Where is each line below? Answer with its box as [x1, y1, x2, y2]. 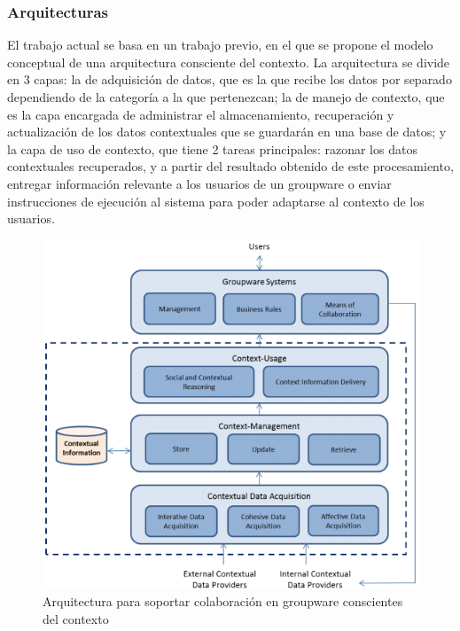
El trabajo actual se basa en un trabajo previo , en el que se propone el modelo [7, 35, 433, 54]
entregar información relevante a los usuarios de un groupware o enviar [7, 174, 392, 192]
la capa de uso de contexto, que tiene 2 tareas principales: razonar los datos [7, 139, 417, 158]
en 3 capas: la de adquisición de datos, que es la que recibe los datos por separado [7, 70, 452, 89]
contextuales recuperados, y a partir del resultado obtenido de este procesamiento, [7, 157, 454, 175]
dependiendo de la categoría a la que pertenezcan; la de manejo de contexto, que [7, 88, 445, 105]
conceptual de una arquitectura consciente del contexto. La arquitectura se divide [7, 52, 450, 71]
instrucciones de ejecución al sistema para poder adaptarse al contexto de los [7, 191, 425, 210]
